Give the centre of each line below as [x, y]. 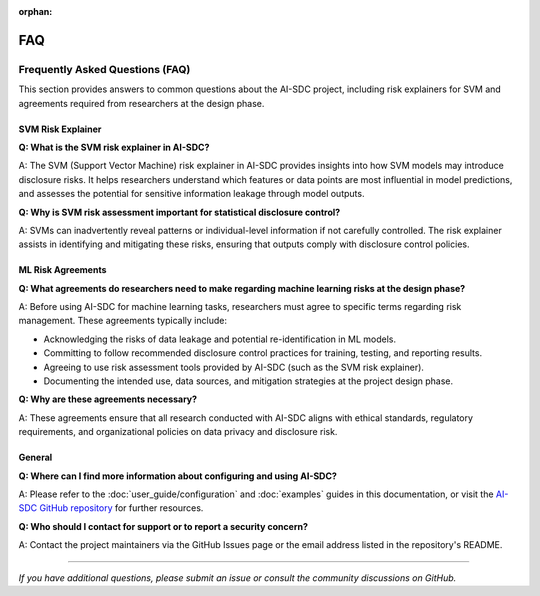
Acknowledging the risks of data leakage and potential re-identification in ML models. [220, 339]
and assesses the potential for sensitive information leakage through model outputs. [191, 194]
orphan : [35, 11]
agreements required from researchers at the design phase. [141, 103]
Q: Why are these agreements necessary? [108, 399]
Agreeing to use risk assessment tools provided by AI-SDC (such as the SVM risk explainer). [234, 367]
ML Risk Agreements [62, 270]
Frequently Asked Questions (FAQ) [104, 69]
